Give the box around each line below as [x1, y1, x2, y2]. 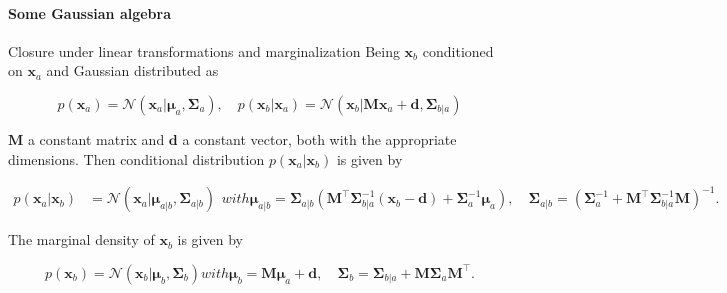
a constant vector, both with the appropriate [182, 128, 457, 149]
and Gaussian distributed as [46, 60, 219, 81]
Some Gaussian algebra [8, 2, 172, 23]
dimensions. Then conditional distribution [8, 148, 265, 169]
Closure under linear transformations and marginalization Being [8, 40, 400, 61]
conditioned [422, 40, 494, 61]
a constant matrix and [27, 128, 165, 149]
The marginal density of [8, 229, 155, 250]
